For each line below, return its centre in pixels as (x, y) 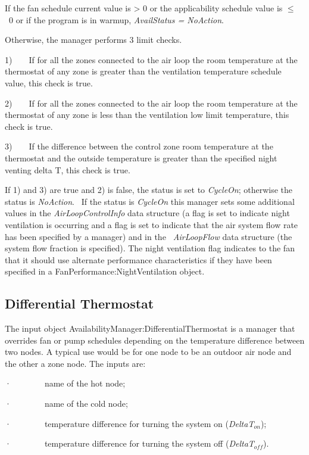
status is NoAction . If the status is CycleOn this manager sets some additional (150, 201)
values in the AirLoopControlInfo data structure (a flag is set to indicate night (147, 213)
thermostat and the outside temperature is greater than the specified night (141, 158)
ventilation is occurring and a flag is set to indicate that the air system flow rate (152, 224)
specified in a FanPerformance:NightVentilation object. (105, 271)
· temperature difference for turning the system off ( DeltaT (129, 443)
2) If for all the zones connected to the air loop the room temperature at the (151, 103)
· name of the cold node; (66, 403)
